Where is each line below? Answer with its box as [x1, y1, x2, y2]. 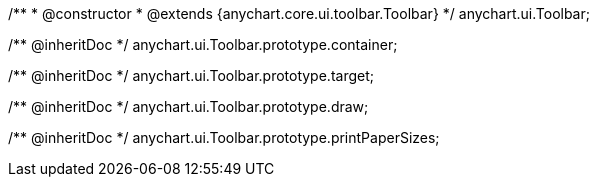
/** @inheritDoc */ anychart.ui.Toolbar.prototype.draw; [8, 98, 369, 115]
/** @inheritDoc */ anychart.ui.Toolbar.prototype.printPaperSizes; [8, 129, 440, 146]
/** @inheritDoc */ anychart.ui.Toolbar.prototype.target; [8, 67, 374, 84]
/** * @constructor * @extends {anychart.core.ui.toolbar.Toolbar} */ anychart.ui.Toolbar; [8, 5, 590, 22]
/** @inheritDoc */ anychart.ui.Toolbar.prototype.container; [8, 36, 398, 53]
